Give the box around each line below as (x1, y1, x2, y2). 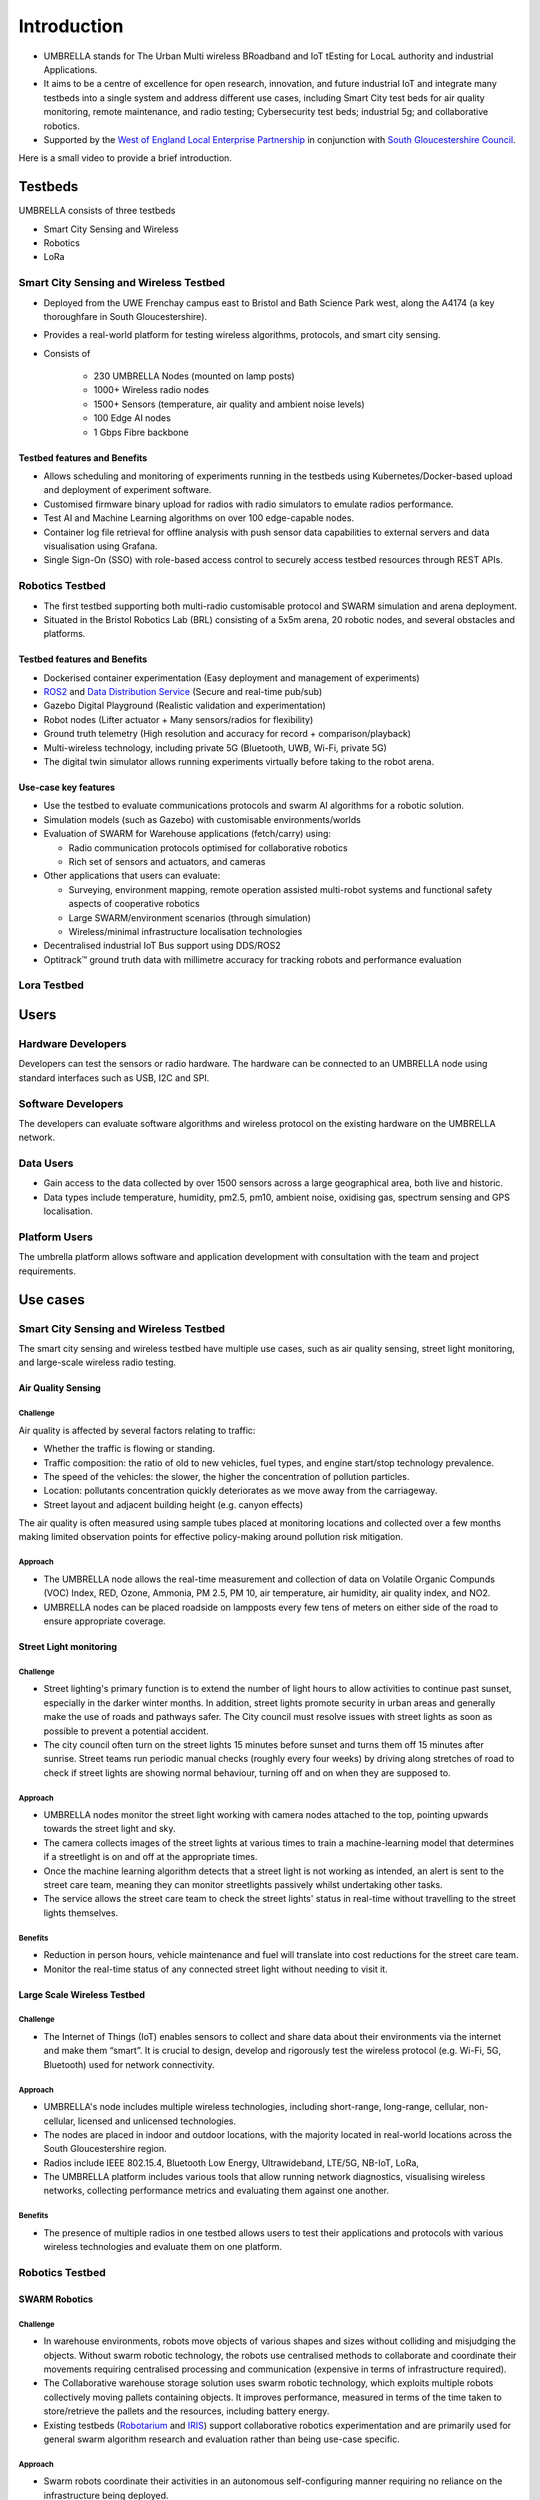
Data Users (18, 1156, 74, 1170)
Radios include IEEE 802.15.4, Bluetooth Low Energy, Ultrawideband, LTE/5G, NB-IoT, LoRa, (43, 2156, 420, 2169)
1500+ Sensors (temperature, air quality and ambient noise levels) (93, 398, 365, 410)
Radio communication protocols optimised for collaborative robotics (68, 841, 349, 854)
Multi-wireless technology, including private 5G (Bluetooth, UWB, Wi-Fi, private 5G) (43, 741, 387, 754)
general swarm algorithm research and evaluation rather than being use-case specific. (43, 2433, 400, 2445)
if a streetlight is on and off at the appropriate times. (43, 1851, 258, 1863)
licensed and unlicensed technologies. (77, 2115, 237, 2127)
